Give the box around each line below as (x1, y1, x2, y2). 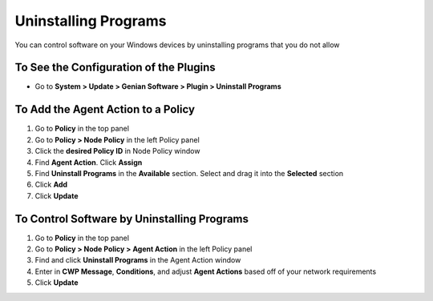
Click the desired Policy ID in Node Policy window (34, 146, 200, 156)
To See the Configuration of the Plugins (14, 61, 216, 74)
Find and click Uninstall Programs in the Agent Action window (34, 255, 241, 265)
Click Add (34, 180, 68, 190)
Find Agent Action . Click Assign (34, 157, 143, 167)
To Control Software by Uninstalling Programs (14, 212, 249, 226)
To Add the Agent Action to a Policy (14, 102, 196, 116)
